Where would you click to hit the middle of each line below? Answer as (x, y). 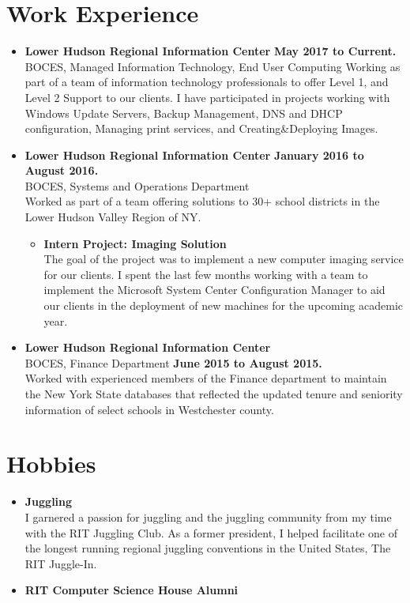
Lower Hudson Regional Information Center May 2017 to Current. (211, 51)
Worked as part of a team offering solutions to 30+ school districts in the (202, 201)
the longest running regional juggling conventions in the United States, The (208, 548)
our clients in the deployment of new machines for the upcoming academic (224, 305)
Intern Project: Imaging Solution (135, 243)
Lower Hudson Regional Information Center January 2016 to (194, 155)
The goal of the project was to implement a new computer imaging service (224, 259)
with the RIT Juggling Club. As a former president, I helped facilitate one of (211, 532)
